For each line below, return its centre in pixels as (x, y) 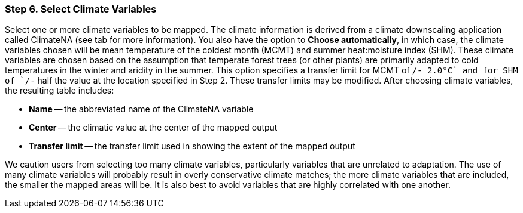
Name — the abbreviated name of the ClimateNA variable (141, 109)
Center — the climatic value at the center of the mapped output (153, 128)
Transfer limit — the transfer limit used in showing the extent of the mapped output (192, 146)
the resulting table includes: (60, 91)
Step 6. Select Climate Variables (81, 9)
